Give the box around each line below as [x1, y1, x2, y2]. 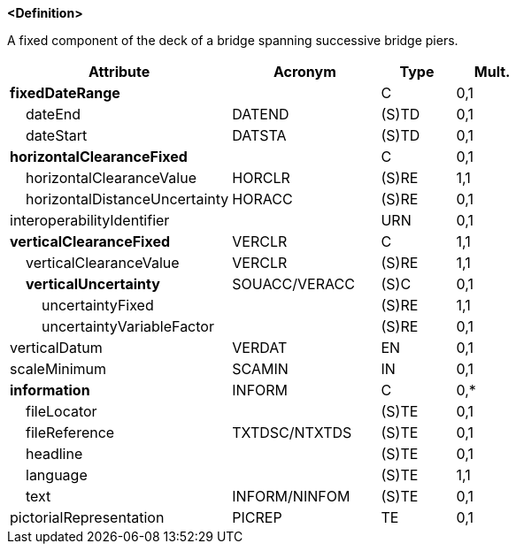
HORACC [232, 190, 293, 208]
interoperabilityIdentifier [10, 211, 170, 229]
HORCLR [232, 169, 290, 187]
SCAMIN [232, 360, 289, 378]
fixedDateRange [10, 84, 120, 102]
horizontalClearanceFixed [10, 148, 188, 165]
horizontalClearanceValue [26, 169, 196, 187]
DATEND [232, 105, 289, 123]
